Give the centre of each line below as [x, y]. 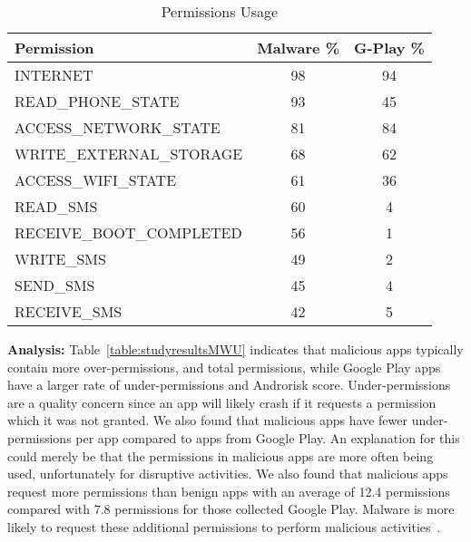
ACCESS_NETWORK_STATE [118, 127]
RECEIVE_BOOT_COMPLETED [128, 232]
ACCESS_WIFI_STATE [96, 180]
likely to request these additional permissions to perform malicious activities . [224, 526]
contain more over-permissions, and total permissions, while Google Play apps [224, 367]
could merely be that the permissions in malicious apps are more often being [221, 455]
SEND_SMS [55, 285]
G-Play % [389, 48]
